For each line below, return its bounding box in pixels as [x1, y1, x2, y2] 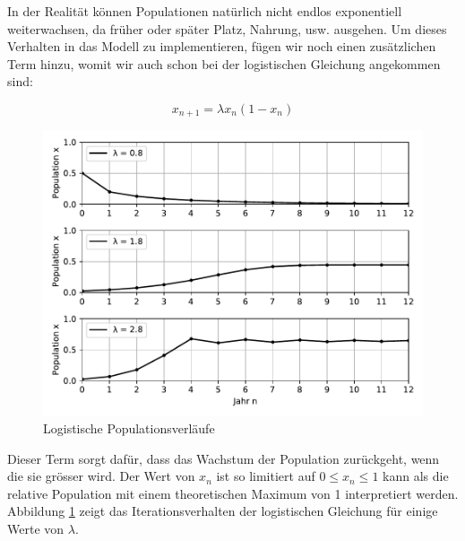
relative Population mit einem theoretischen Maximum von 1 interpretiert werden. [7, 484, 459, 502]
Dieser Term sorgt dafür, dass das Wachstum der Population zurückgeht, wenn [7, 449, 440, 467]
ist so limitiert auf [216, 467, 315, 485]
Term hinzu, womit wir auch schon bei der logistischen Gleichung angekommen [7, 54, 441, 73]
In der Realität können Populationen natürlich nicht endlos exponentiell [7, 2, 402, 20]
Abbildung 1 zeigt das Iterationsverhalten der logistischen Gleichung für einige [7, 502, 438, 520]
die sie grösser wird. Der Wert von [7, 467, 195, 485]
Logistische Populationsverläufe [43, 419, 215, 438]
